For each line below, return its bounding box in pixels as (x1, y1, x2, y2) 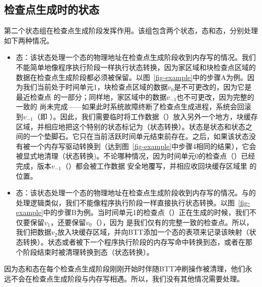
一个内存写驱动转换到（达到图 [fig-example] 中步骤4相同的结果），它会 (30, 140, 256, 151)
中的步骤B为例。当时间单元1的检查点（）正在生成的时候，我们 (43, 207, 249, 218)
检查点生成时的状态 (4, 2, 99, 17)
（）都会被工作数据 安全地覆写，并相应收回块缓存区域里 (61, 160, 247, 171)
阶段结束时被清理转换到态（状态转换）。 (23, 246, 154, 257)
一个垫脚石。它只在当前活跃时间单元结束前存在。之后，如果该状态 (30, 131, 249, 141)
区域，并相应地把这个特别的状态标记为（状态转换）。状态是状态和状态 (16, 121, 245, 131)
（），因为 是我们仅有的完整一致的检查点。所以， (92, 217, 253, 227)
